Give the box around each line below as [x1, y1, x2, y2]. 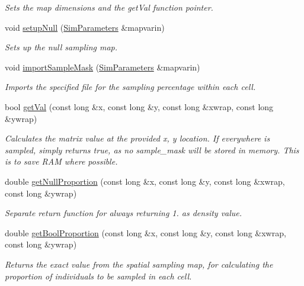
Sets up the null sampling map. [5, 41, 118, 53]
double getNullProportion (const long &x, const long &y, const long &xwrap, [5, 175, 285, 187]
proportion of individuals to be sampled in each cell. [5, 269, 192, 282]
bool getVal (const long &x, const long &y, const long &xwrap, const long [5, 100, 274, 113]
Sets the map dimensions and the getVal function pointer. [5, 1, 213, 13]
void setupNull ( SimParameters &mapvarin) [5, 21, 165, 33]
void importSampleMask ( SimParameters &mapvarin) [5, 60, 200, 73]
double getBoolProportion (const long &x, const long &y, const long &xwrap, [5, 226, 286, 239]
